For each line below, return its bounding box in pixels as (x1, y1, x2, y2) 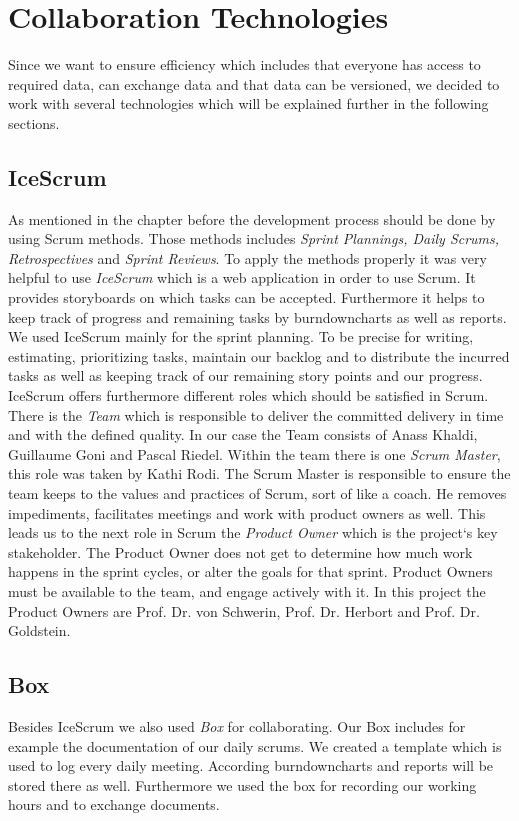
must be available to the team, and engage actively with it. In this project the (8, 580, 486, 601)
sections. (8, 112, 60, 133)
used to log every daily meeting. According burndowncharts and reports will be (8, 755, 494, 776)
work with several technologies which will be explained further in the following (8, 93, 489, 114)
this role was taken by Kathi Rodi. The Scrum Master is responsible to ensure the (8, 463, 511, 484)
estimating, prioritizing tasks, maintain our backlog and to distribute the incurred (8, 345, 510, 366)
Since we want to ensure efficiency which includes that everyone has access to (8, 54, 481, 75)
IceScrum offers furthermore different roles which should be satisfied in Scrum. (8, 385, 489, 406)
